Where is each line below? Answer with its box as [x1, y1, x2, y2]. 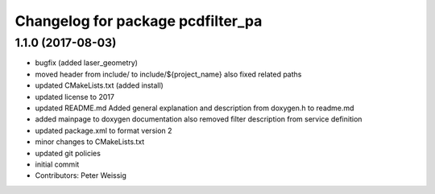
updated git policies [35, 148, 101, 158]
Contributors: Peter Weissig [35, 171, 126, 180]
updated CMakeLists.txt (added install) [35, 80, 164, 90]
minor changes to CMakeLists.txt [35, 137, 145, 147]
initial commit [35, 159, 80, 169]
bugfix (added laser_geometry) [35, 58, 139, 68]
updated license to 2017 [35, 92, 114, 101]
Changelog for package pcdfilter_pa [14, 12, 263, 30]
